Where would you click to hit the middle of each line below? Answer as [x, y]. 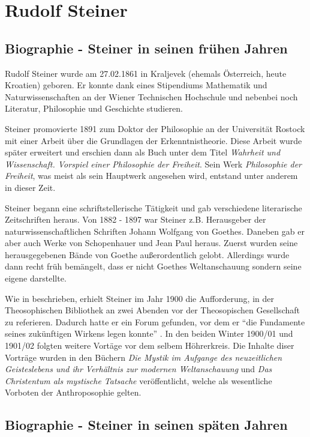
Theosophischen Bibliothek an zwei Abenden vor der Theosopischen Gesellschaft [152, 310]
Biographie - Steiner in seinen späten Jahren [146, 425]
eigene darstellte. [36, 278]
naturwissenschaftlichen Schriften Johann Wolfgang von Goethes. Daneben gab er [155, 231]
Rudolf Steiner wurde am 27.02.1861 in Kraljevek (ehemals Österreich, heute [146, 73]
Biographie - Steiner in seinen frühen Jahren [146, 48]
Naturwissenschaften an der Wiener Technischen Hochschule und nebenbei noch [151, 96]
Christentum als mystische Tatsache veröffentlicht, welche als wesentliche [139, 380]
